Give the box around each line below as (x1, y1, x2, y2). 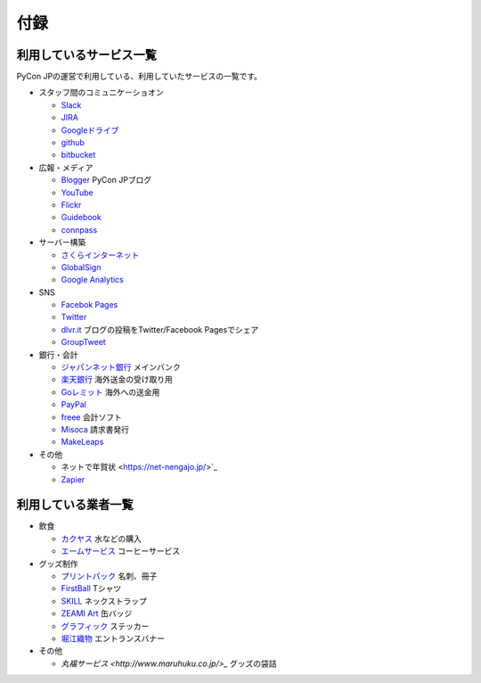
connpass (61, 224, 98, 235)
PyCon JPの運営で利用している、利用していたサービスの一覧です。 (16, 71, 263, 82)
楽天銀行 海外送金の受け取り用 (61, 374, 173, 385)
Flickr (61, 199, 82, 210)
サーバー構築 (38, 237, 86, 248)
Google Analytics (61, 275, 124, 285)
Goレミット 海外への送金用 (61, 386, 160, 397)
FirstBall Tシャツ (61, 583, 122, 594)
